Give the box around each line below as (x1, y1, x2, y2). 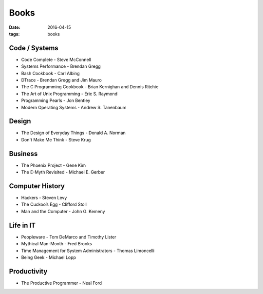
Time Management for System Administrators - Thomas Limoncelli (21, 248, 155, 254)
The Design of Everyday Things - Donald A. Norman (21, 130, 126, 136)
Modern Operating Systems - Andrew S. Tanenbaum (21, 104, 127, 110)
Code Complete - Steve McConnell (21, 57, 91, 62)
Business (9, 149, 38, 158)
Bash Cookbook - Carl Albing (21, 70, 80, 76)
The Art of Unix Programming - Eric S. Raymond (21, 91, 118, 97)
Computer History (9, 182, 65, 190)
